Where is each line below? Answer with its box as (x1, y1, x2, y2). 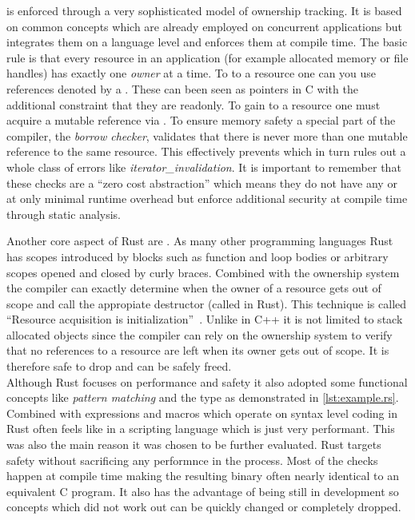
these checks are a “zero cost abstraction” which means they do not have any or (6, 174, 397, 191)
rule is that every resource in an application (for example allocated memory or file (6, 49, 409, 65)
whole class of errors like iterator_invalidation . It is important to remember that (6, 158, 401, 175)
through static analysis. (6, 205, 122, 222)
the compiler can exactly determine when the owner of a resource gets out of (6, 280, 381, 296)
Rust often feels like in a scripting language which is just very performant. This (6, 420, 395, 437)
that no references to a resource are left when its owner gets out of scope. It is (6, 342, 389, 359)
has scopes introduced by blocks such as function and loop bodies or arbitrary (6, 248, 389, 264)
